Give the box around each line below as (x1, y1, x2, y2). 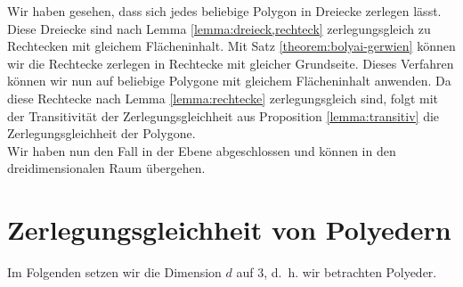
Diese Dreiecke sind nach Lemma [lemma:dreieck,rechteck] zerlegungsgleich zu (7, 19, 431, 37)
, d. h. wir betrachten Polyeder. (264, 263, 437, 282)
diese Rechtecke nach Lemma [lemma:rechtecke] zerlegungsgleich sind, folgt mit (7, 88, 438, 107)
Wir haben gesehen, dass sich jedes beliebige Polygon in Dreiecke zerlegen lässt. (7, 2, 442, 20)
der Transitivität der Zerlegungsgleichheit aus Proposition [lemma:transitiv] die (7, 106, 440, 125)
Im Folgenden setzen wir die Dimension (7, 263, 222, 282)
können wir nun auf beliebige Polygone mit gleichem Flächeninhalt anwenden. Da (7, 71, 451, 90)
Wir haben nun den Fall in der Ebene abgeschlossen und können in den (7, 141, 396, 160)
